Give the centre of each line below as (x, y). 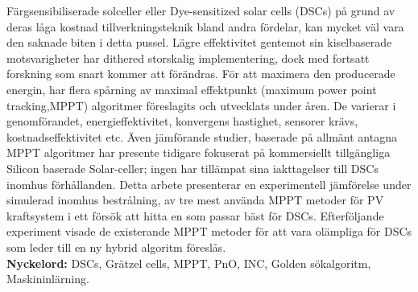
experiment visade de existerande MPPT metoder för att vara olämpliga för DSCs (209, 231)
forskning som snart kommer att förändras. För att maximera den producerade (201, 74)
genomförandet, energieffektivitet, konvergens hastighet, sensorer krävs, (182, 121)
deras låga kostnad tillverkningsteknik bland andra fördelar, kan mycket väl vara (205, 26)
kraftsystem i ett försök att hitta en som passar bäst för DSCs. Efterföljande (195, 215)
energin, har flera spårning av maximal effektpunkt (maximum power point (192, 89)
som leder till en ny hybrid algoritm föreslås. (116, 247)
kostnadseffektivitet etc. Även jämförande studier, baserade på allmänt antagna (202, 136)
